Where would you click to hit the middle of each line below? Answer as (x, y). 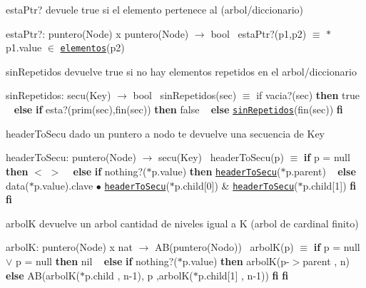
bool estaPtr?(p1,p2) (259, 33)
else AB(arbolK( (43, 275)
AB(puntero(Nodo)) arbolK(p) (224, 247)
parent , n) (326, 261)
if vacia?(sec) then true (308, 95)
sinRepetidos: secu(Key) (59, 95)
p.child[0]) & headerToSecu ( (236, 185)
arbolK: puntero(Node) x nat (69, 247)
